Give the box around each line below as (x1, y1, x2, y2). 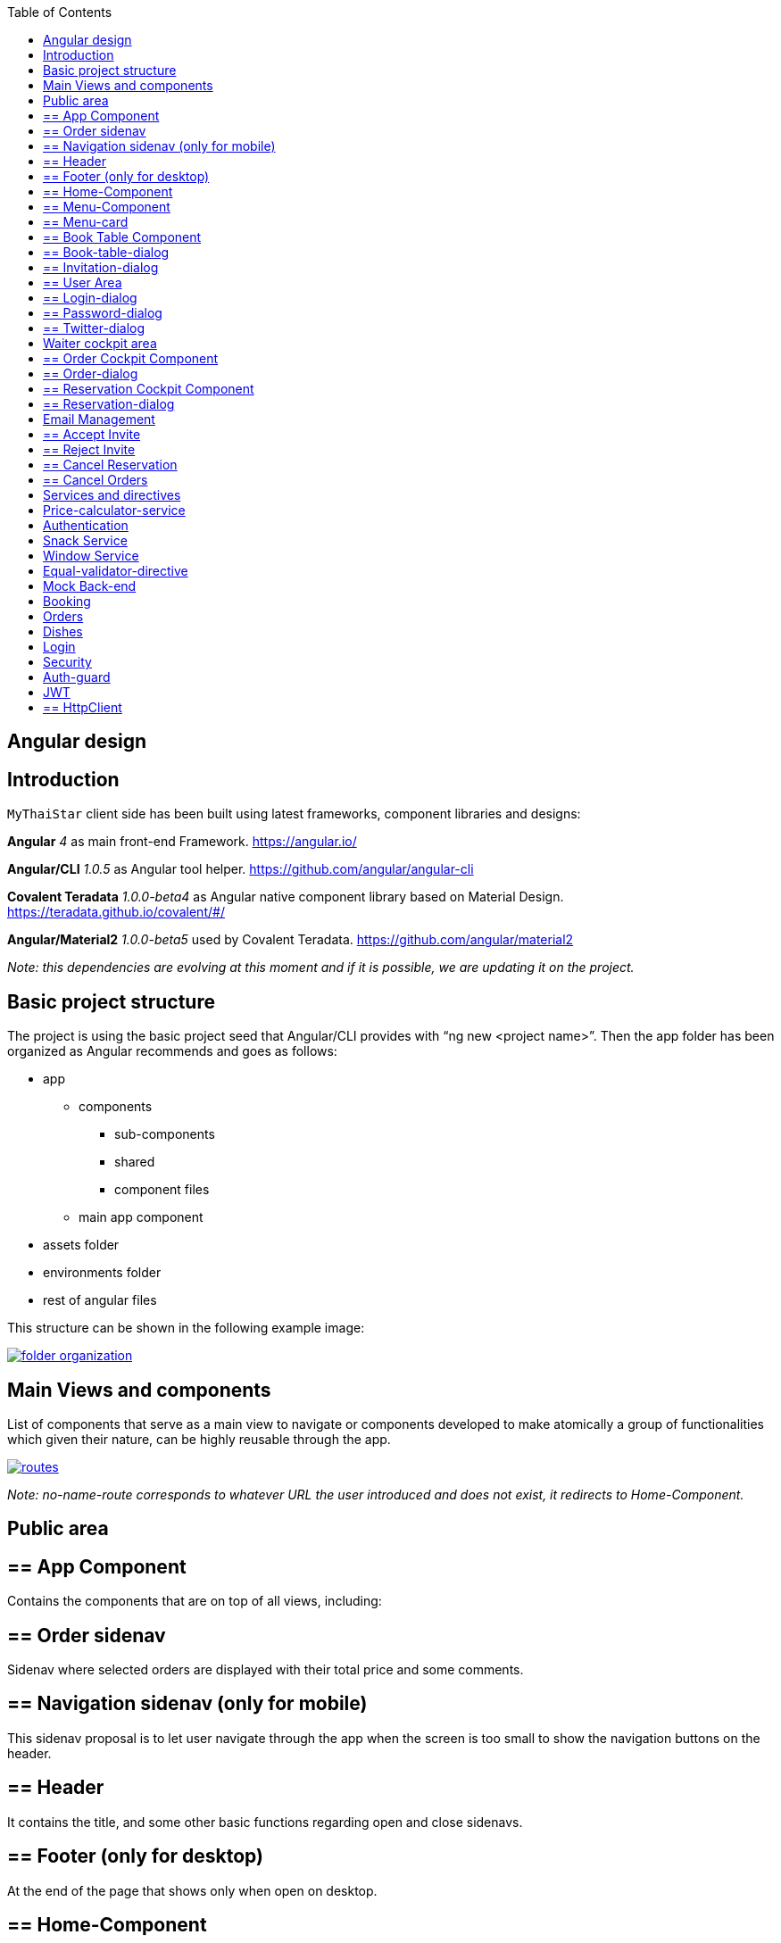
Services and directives (43, 487, 181, 502)
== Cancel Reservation (43, 457, 178, 472)
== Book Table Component (43, 229, 202, 245)
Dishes (43, 624, 83, 639)
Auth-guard (43, 669, 111, 685)
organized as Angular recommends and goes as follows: (7, 1043, 337, 1059)
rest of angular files (43, 1292, 157, 1308)
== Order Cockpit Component (43, 351, 219, 366)
